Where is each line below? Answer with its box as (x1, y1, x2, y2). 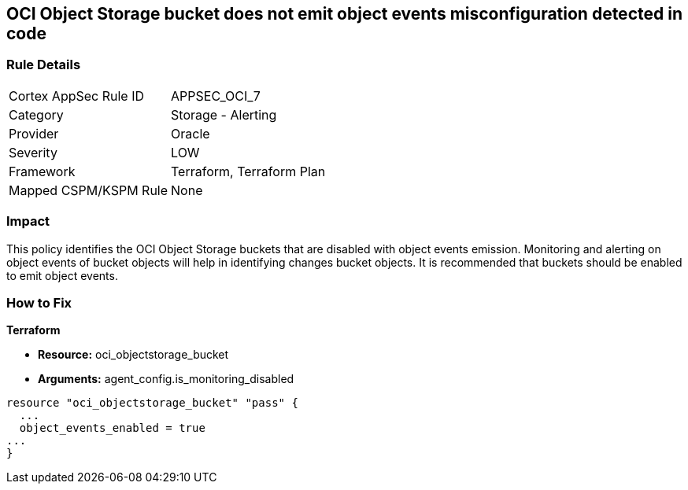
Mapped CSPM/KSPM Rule (9, 182, 168, 198)
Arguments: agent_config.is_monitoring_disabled (38, 372, 294, 386)
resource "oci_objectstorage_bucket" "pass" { (6, 396, 298, 410)
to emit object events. (6, 268, 118, 282)
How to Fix (6, 294, 72, 311)
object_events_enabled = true (19, 422, 205, 435)
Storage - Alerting (171, 106, 277, 123)
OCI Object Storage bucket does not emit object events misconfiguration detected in (6, 4, 682, 24)
